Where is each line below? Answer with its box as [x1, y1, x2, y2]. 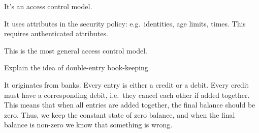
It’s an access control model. [4, 1, 92, 11]
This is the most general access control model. [4, 45, 147, 56]
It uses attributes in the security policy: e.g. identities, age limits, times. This [4, 18, 246, 29]
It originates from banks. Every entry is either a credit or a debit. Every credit [4, 79, 249, 90]
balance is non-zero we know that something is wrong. [4, 119, 173, 130]
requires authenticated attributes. [4, 28, 108, 39]
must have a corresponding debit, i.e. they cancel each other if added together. [4, 89, 250, 100]
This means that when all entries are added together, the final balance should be [4, 99, 255, 110]
